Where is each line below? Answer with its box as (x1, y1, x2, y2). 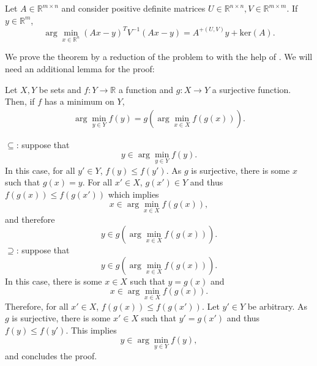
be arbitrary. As (247, 299, 308, 312)
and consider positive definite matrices (61, 2, 206, 14)
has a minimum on (44, 95, 114, 108)
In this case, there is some (5, 274, 102, 287)
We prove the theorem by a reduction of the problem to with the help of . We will (5, 50, 313, 63)
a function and (118, 83, 174, 95)
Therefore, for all (5, 299, 69, 312)
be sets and (39, 83, 81, 95)
